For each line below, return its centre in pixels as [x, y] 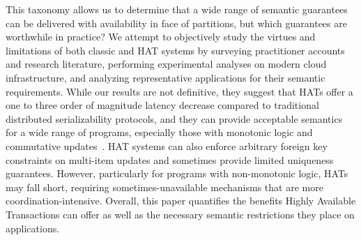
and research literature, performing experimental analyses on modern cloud [166, 64]
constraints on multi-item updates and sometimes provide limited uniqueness [170, 159]
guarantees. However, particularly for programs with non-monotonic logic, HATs [177, 173]
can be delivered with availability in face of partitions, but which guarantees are [176, 23]
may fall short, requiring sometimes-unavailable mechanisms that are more [164, 187]
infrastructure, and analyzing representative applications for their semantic [166, 77]
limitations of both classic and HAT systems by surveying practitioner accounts [175, 50]
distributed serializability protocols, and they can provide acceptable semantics [174, 118]
